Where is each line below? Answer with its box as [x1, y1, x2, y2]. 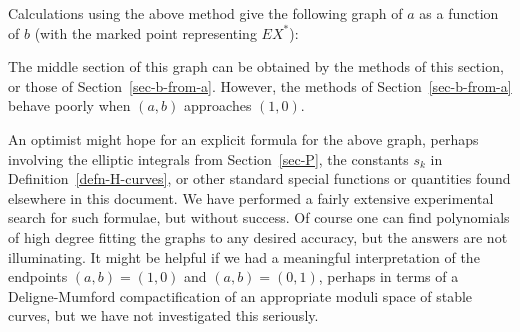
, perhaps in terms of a [318, 266, 459, 287]
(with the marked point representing [34, 22, 257, 43]
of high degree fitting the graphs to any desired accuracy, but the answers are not [8, 226, 508, 247]
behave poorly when [8, 95, 131, 116]
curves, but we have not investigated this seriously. [8, 305, 319, 326]
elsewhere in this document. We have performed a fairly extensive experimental [8, 187, 494, 208]
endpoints [8, 266, 68, 287]
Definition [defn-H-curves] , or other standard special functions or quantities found [8, 168, 511, 189]
